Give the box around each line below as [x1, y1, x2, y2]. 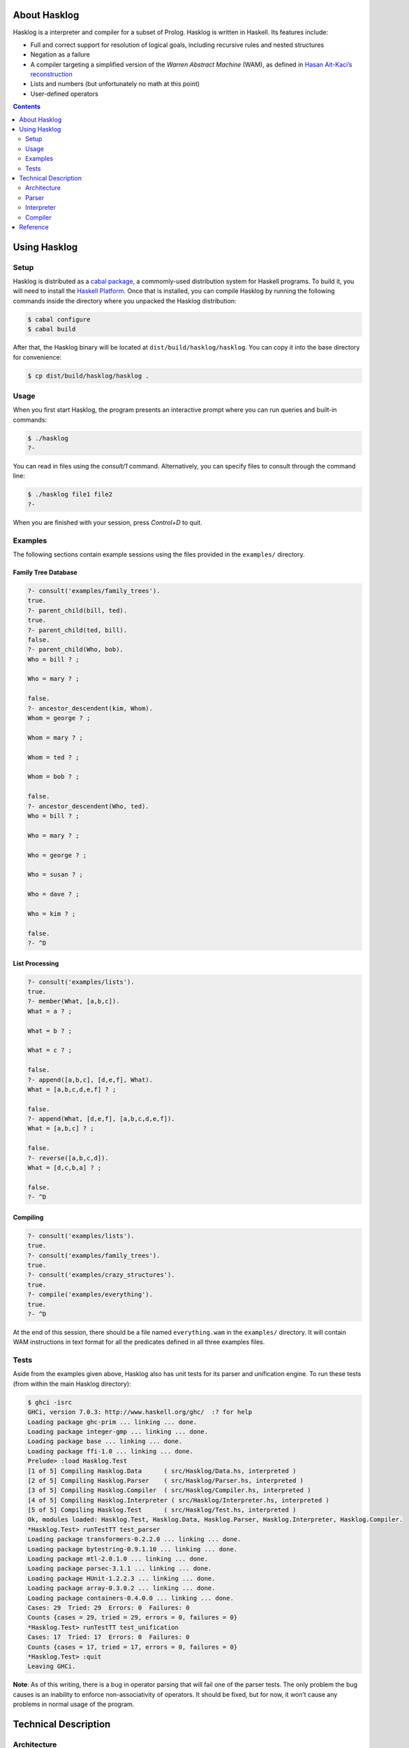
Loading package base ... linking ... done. [27, 1438, 183, 1445]
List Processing [13, 959, 59, 968]
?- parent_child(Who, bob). [27, 645, 124, 654]
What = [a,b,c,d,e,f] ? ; [27, 1085, 117, 1094]
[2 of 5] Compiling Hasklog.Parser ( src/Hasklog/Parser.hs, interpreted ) [27, 1476, 304, 1484]
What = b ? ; [27, 1026, 73, 1035]
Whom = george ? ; [27, 714, 91, 722]
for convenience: [13, 353, 62, 361]
